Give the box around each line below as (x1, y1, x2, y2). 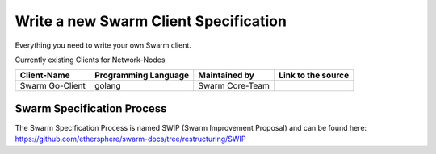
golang (94, 81, 121, 92)
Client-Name (19, 69, 70, 81)
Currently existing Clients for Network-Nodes (15, 55, 166, 65)
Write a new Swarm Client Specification (15, 12, 287, 30)
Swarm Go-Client (19, 81, 86, 92)
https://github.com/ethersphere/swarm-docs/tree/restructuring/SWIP (15, 134, 246, 144)
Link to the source (279, 69, 350, 81)
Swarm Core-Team (198, 81, 270, 92)
